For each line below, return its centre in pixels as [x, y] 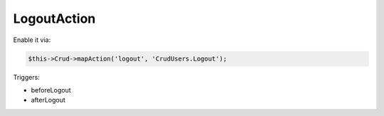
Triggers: [27, 77]
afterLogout [48, 100]
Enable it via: [32, 40]
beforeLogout [51, 90]
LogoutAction [54, 19]
